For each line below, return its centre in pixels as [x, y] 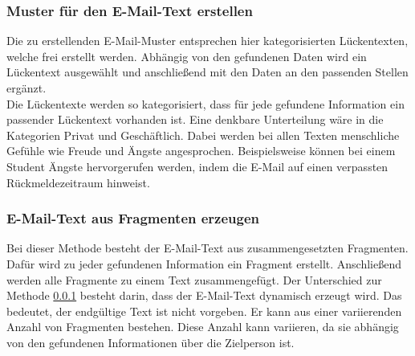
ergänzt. [26, 88]
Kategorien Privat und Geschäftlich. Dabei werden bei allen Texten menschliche [203, 135]
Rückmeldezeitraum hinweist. [78, 182]
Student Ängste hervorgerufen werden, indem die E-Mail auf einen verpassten [197, 166]
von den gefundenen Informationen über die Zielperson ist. [151, 342]
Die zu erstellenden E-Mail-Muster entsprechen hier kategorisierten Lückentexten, [207, 41]
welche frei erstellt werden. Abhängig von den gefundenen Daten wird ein [187, 56]
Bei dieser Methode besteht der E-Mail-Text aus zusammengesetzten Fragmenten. [207, 248]
